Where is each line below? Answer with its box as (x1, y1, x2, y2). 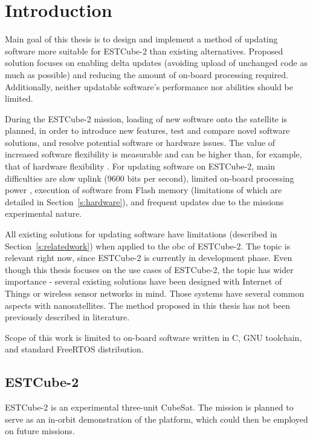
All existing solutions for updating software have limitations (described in (5, 228, 277, 240)
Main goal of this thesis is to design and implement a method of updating (5, 33, 278, 45)
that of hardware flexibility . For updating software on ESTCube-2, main (5, 160, 276, 173)
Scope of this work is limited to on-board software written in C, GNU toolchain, (5, 331, 302, 343)
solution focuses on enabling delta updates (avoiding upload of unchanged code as (5, 56, 308, 69)
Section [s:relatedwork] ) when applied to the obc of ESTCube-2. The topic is (5, 239, 291, 252)
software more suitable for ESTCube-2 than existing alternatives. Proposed (5, 44, 283, 57)
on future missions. (5, 424, 75, 437)
